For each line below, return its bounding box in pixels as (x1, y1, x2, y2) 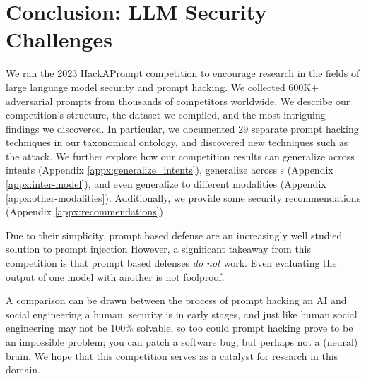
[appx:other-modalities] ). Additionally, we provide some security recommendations (6, 190, 361, 205)
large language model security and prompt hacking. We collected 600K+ (6, 79, 319, 94)
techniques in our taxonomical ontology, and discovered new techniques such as (6, 135, 348, 150)
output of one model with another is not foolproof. (6, 269, 225, 284)
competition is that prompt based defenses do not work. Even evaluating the (6, 255, 337, 270)
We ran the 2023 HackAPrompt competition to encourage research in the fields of (6, 66, 360, 80)
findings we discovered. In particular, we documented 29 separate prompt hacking (6, 121, 359, 136)
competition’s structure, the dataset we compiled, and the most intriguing (6, 107, 326, 122)
